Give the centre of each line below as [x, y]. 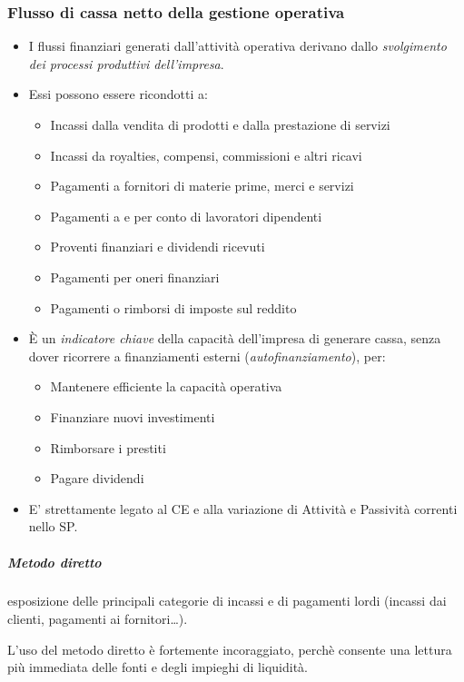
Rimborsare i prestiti [108, 447]
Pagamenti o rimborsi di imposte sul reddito [173, 307]
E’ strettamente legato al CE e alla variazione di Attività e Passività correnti [243, 508]
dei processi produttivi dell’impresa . [126, 63]
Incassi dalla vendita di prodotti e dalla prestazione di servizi [220, 124]
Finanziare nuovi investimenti [133, 416]
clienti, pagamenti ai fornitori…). [98, 619]
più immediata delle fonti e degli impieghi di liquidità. [158, 667]
